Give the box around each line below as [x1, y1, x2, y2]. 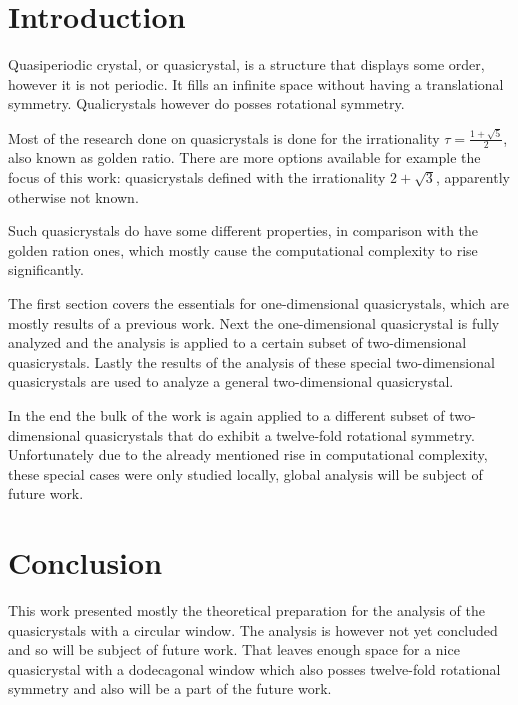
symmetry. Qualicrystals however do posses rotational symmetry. [8, 93, 405, 114]
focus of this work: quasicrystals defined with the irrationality [8, 167, 386, 188]
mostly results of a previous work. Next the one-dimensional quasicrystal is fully [8, 312, 500, 333]
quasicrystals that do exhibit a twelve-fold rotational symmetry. [85, 424, 475, 445]
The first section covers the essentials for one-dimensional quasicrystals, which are [8, 293, 510, 313]
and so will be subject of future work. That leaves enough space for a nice [8, 639, 460, 660]
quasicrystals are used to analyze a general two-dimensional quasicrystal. [8, 371, 454, 392]
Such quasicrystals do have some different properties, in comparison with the [8, 220, 479, 241]
